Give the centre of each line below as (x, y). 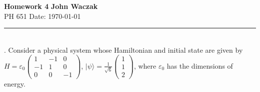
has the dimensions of (200, 65)
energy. (15, 83)
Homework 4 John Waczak (51, 6)
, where (145, 65)
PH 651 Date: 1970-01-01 (42, 16)
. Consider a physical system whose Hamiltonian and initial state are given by (123, 49)
